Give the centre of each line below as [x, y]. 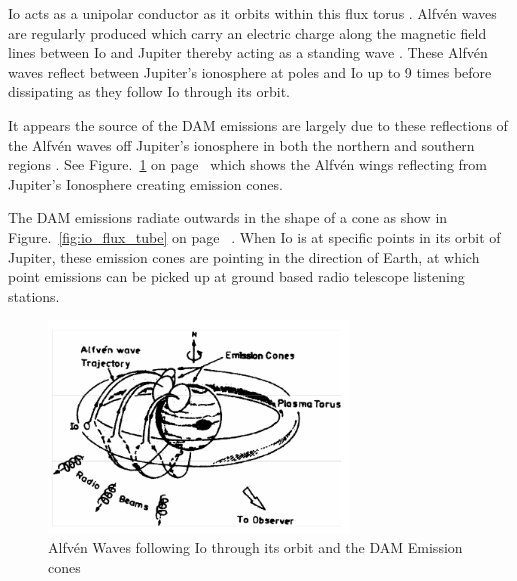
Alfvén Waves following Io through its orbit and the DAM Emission [255, 547]
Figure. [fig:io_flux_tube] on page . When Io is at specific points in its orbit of [254, 236]
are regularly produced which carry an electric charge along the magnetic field [247, 32]
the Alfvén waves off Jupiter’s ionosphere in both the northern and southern [241, 144]
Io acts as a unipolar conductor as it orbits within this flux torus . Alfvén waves [252, 13]
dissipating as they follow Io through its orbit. [149, 91]
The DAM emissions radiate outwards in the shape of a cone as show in [228, 217]
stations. [34, 295]
